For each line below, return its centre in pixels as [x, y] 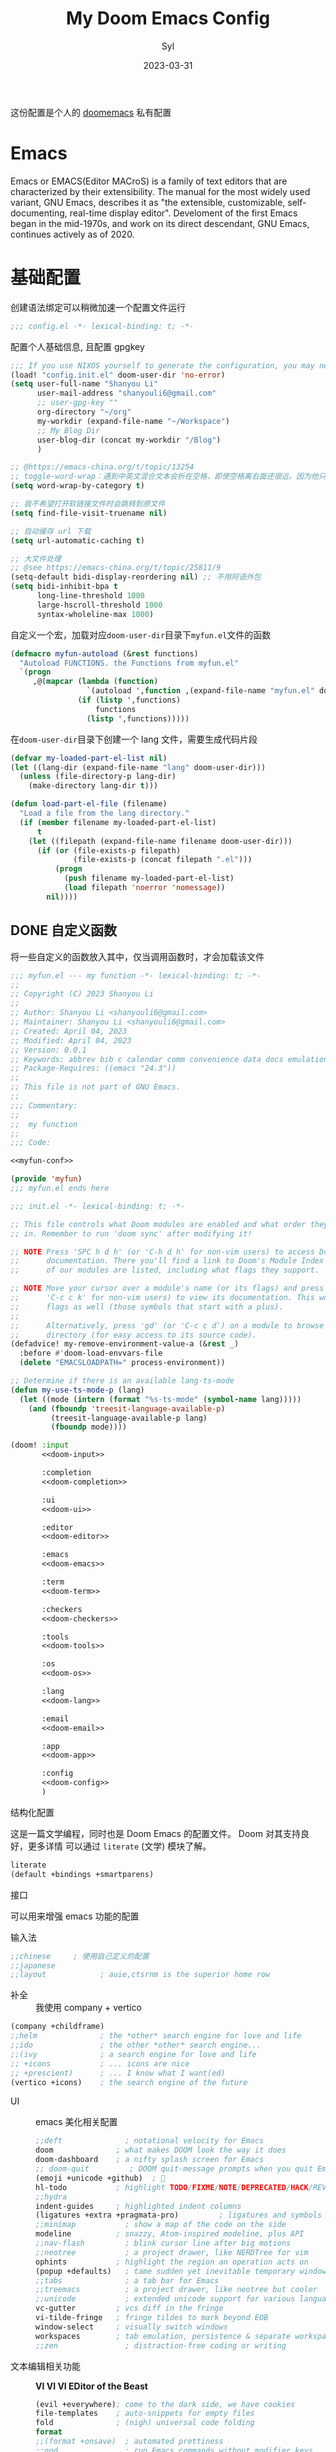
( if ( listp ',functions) [129, 700]
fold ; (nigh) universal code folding [145, 2423]
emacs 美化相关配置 [76, 2122]
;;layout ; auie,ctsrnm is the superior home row [140, 1975]
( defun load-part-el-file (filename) [89, 804]
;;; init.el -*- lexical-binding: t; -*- [98, 1206]
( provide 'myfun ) [46, 1179]
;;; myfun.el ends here [60, 1188]
